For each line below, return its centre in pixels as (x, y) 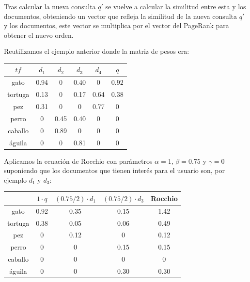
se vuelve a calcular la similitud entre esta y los (176, 6)
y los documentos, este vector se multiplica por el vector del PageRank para (117, 25)
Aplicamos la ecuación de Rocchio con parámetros (78, 161)
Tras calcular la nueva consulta (50, 6)
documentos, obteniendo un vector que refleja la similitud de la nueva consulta (120, 16)
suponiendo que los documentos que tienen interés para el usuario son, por (115, 170)
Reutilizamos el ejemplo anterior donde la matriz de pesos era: (97, 51)
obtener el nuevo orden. (39, 35)
